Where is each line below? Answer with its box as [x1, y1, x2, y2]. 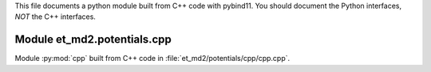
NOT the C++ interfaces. [14, 12, 96, 21]
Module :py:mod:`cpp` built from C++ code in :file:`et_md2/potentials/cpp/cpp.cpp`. [14, 54, 291, 63]
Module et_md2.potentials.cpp [14, 32, 172, 47]
